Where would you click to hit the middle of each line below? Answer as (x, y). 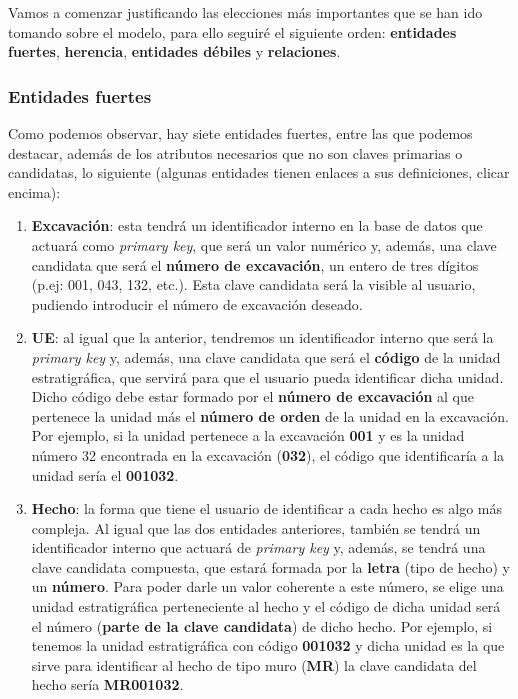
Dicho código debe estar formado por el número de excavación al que (252, 396)
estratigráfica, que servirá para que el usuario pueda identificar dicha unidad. (267, 376)
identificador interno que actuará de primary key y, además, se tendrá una (258, 547)
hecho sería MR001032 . (107, 684)
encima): (34, 191)
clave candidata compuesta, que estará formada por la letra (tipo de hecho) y (270, 566)
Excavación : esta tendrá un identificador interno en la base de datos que (257, 225)
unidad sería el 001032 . (105, 474)
